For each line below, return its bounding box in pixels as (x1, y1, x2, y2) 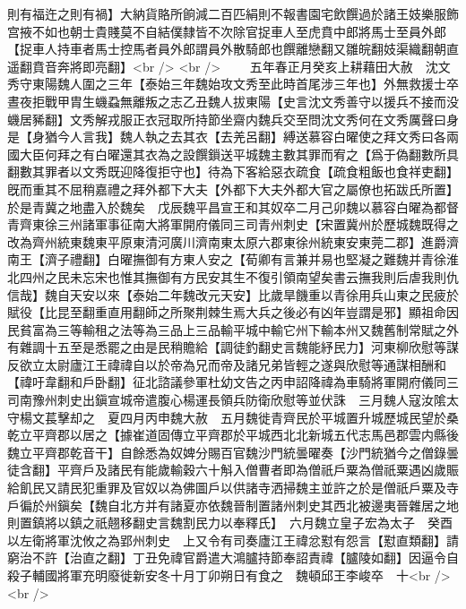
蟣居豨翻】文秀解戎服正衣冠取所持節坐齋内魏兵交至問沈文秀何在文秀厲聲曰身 (7, 109, 459, 128)
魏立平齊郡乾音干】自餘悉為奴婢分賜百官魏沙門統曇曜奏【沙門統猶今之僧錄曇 (7, 442, 459, 461)
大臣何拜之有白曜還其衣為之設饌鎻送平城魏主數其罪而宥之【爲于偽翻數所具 (19, 144, 459, 163)
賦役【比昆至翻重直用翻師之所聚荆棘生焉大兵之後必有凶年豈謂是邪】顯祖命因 (7, 303, 459, 322)
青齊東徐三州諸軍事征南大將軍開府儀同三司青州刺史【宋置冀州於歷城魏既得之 (7, 215, 459, 234)
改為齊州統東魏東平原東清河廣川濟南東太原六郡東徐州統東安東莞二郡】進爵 (7, 232, 446, 251)
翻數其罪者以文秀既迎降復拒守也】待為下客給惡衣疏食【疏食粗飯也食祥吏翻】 (7, 162, 459, 181)
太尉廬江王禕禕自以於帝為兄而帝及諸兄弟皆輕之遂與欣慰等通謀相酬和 (44, 355, 446, 373)
